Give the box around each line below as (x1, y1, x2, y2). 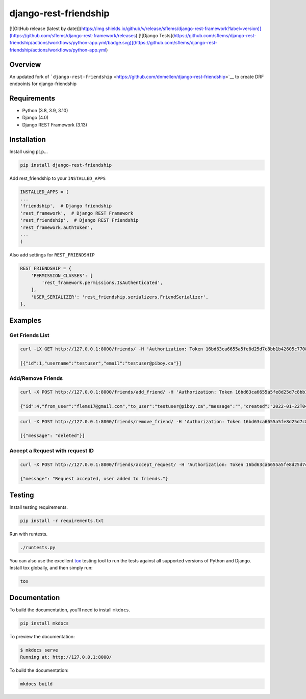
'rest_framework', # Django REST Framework (20, 210, 134, 216)
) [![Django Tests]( (135, 32, 174, 38)
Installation (9, 135, 46, 144)
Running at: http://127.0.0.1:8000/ (20, 654, 112, 660)
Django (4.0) (22, 115, 48, 121)
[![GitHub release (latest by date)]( (9, 25, 82, 32)
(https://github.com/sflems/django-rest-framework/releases (9, 32, 136, 38)
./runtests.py (20, 545, 56, 550)
